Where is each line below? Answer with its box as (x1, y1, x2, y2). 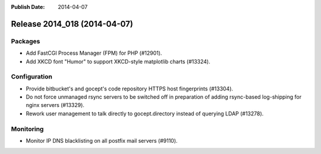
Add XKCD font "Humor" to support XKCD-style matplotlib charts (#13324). (26, 58, 210, 65)
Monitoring (11, 125, 44, 133)
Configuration (11, 73, 53, 81)
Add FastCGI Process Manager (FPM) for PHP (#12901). (26, 49, 162, 56)
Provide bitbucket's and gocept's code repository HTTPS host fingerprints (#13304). (26, 85, 234, 92)
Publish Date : (11, 4, 45, 10)
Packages (11, 37, 40, 45)
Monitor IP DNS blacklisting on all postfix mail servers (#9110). (26, 137, 178, 144)
